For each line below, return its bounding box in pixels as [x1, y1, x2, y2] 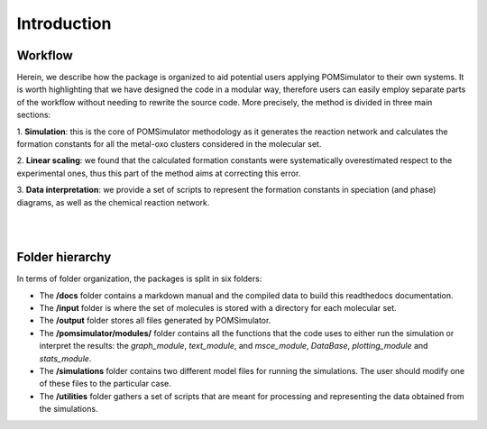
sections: [16, 109, 51, 121]
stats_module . [39, 352, 92, 364]
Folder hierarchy [16, 250, 112, 265]
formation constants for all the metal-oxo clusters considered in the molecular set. [16, 139, 322, 150]
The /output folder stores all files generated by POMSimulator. [39, 315, 271, 326]
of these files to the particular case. [39, 379, 171, 389]
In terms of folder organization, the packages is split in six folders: [16, 273, 262, 284]
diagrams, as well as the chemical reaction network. [16, 196, 210, 207]
